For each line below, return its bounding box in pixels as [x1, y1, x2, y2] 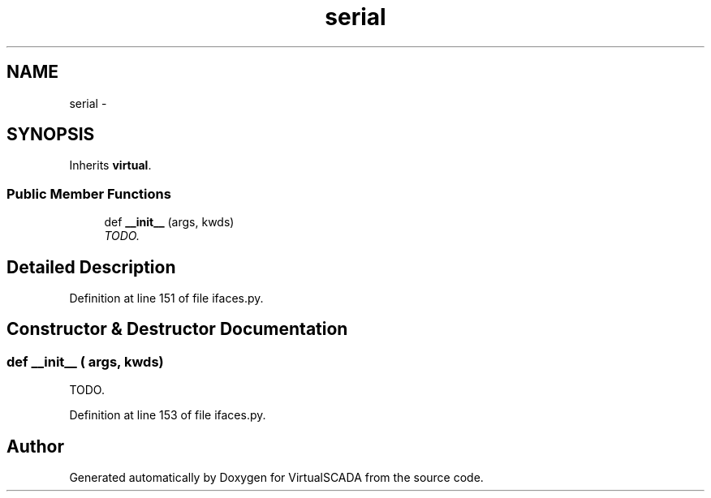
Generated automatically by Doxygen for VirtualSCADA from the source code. [69, 470, 484, 485]
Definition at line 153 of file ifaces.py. [69, 408, 266, 423]
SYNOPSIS [6, 124, 95, 145]
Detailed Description [6, 256, 176, 277]
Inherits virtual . [69, 158, 152, 173]
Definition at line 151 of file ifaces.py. [69, 291, 264, 306]
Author [6, 436, 64, 457]
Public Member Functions [6, 185, 171, 202]
